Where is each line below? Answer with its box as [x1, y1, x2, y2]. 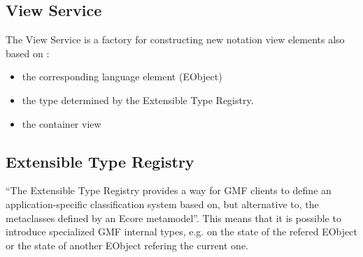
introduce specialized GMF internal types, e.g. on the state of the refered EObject [6, 224, 357, 239]
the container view [22, 116, 101, 131]
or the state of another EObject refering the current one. [6, 237, 249, 252]
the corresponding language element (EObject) [22, 69, 222, 84]
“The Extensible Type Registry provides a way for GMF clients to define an [6, 183, 332, 198]
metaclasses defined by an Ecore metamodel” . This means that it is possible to [6, 210, 341, 225]
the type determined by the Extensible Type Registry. [22, 92, 254, 107]
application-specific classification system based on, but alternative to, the [6, 196, 319, 211]
